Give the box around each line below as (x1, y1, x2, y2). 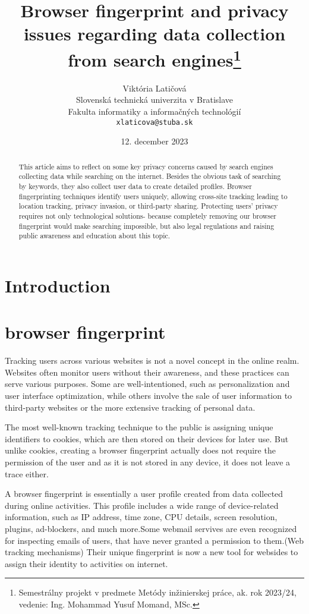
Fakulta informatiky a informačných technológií (68, 105, 241, 118)
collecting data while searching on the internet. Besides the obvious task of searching (18, 171, 281, 181)
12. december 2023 (121, 135, 188, 147)
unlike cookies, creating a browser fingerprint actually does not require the (5, 444, 276, 456)
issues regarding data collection (23, 21, 286, 46)
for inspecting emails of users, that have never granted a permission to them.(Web (5, 534, 304, 546)
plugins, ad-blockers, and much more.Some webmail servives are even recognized (5, 522, 297, 534)
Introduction (5, 273, 111, 297)
